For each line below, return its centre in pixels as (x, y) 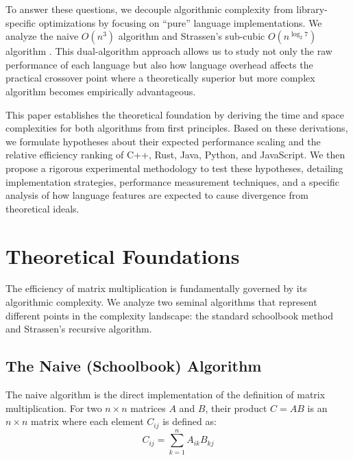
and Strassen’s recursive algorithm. (79, 329)
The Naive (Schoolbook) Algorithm (134, 366)
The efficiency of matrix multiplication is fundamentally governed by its (156, 288)
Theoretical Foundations (123, 255)
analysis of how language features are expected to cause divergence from (157, 195)
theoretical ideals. (42, 208)
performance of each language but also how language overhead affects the (159, 64)
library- (312, 9)
